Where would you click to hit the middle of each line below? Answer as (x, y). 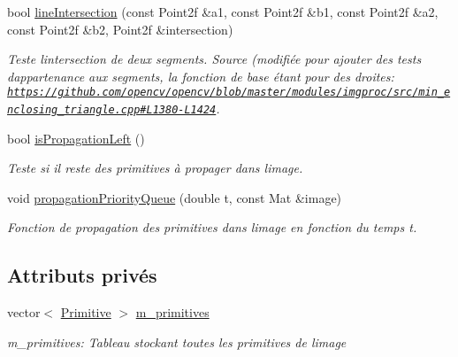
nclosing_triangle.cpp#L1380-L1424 (112, 110)
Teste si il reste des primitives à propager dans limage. (155, 168)
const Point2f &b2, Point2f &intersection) (120, 29)
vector (24, 312)
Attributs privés (82, 275)
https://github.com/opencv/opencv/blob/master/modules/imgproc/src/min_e (229, 93)
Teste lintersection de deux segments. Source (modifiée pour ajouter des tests (214, 59)
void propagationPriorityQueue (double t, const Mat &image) (175, 197)
